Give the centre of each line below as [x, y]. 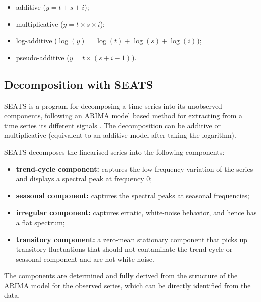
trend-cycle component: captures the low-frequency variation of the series [135, 169]
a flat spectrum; [40, 222]
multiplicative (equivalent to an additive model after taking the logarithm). [120, 135]
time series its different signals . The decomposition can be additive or [112, 125]
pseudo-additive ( [43, 57]
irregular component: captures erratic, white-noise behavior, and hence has [136, 212]
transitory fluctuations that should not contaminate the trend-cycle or [124, 249]
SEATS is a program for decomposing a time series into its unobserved [113, 105]
